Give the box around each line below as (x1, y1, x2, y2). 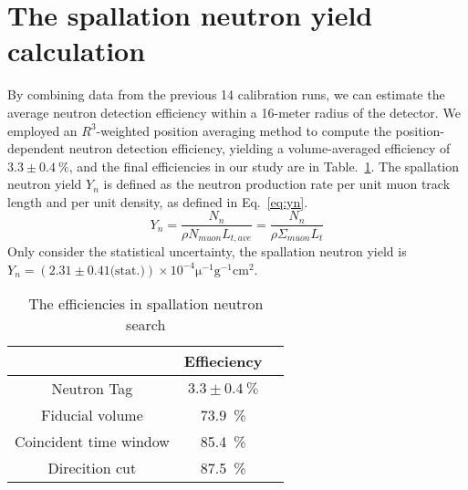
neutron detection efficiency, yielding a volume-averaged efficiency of (68, 139, 451, 158)
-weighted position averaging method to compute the (96, 120, 391, 140)
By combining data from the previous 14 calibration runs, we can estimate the (7, 85, 445, 104)
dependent (7, 139, 66, 158)
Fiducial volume (40, 404, 143, 426)
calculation (7, 32, 146, 69)
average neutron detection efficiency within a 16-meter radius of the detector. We (7, 102, 461, 121)
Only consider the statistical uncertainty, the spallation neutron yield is (7, 241, 407, 260)
